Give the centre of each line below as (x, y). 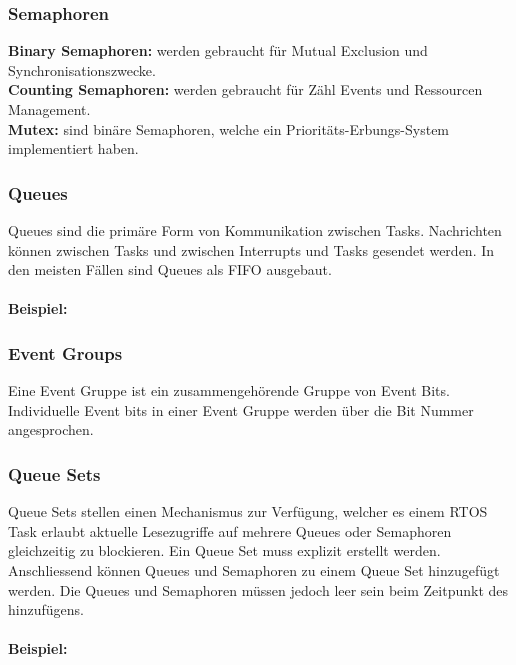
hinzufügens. (46, 609)
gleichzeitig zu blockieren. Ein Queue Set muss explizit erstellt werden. (224, 550)
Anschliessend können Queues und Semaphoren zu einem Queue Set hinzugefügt (254, 569)
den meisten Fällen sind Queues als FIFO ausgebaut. (170, 269)
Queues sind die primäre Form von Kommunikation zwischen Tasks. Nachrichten (255, 230)
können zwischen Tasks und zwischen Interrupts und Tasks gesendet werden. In (251, 249)
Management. (49, 109)
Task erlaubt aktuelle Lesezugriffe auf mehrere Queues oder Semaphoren (230, 530)
